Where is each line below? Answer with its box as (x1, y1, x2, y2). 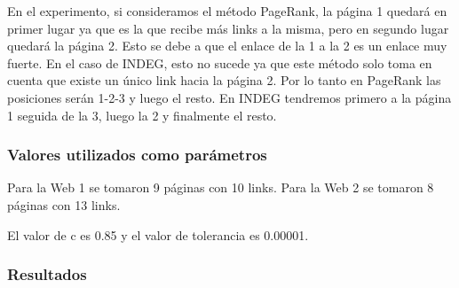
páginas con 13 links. (7, 195, 121, 214)
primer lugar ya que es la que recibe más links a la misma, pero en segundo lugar (7, 19, 449, 37)
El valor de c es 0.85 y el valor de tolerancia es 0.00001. (7, 225, 309, 244)
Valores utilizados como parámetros (7, 144, 267, 166)
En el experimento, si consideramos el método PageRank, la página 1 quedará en (7, 2, 447, 19)
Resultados (7, 263, 87, 285)
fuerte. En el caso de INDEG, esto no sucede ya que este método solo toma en (7, 53, 432, 72)
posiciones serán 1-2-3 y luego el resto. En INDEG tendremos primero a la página (7, 88, 452, 106)
